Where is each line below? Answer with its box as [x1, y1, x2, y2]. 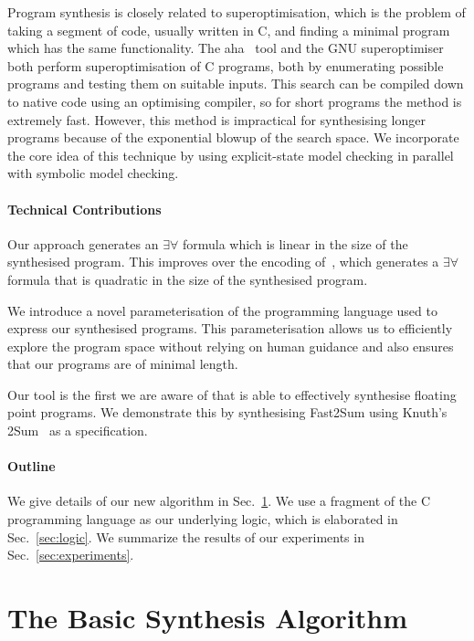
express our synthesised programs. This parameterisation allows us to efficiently [7, 319, 453, 338]
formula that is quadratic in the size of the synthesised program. [7, 269, 368, 289]
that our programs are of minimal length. [7, 354, 238, 373]
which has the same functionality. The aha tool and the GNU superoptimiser [7, 38, 444, 58]
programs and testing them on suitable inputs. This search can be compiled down [7, 74, 464, 93]
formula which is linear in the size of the [182, 234, 408, 253]
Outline [7, 457, 56, 476]
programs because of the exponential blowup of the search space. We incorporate [7, 128, 459, 147]
